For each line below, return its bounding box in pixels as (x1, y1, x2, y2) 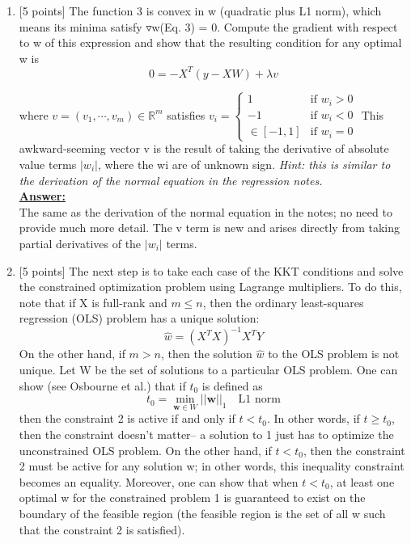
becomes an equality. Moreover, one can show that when (19, 473, 299, 490)
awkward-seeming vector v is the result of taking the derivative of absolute (19, 140, 389, 157)
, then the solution (160, 345, 252, 362)
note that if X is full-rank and (19, 293, 167, 310)
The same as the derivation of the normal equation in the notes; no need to (19, 203, 392, 220)
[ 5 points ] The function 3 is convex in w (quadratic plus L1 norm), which (19, 2, 382, 19)
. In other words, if (266, 410, 360, 427)
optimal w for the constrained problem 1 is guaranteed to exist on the (19, 489, 366, 506)
